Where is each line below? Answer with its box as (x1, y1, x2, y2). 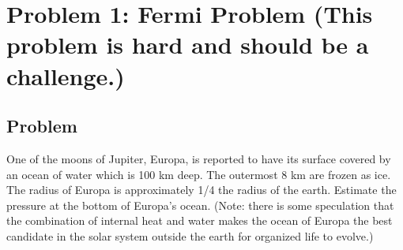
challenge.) (6, 59, 125, 91)
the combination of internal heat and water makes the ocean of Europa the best (6, 212, 393, 229)
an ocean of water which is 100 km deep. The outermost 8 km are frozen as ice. (6, 166, 391, 182)
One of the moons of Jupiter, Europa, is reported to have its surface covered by (6, 150, 391, 166)
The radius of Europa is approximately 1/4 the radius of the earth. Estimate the (6, 181, 397, 198)
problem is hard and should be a (6, 28, 369, 61)
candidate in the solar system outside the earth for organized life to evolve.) (6, 227, 374, 244)
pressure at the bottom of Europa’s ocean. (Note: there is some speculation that (6, 196, 394, 213)
